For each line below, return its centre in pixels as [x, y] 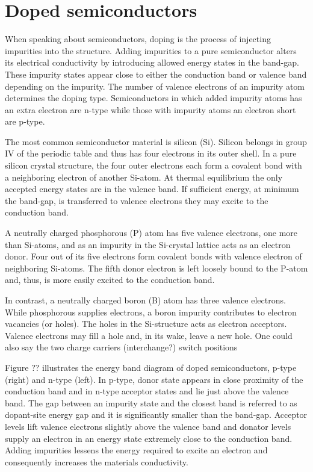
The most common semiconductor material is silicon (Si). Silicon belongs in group [156, 141]
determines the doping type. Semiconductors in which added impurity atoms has [153, 98]
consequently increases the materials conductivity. [97, 461]
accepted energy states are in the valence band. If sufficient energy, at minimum [152, 189]
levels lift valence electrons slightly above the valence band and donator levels [148, 426]
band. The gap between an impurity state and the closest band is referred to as [151, 402]
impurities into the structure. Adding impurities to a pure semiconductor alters [151, 50]
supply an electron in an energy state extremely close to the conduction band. [149, 438]
